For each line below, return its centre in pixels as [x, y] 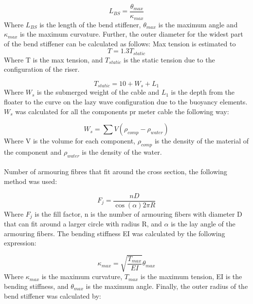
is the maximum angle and [198, 24]
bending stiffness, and [36, 286]
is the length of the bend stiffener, [90, 24]
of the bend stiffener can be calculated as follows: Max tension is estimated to [120, 43]
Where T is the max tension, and [54, 59]
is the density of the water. [122, 152]
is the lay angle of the [203, 224]
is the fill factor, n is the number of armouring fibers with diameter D [138, 213]
